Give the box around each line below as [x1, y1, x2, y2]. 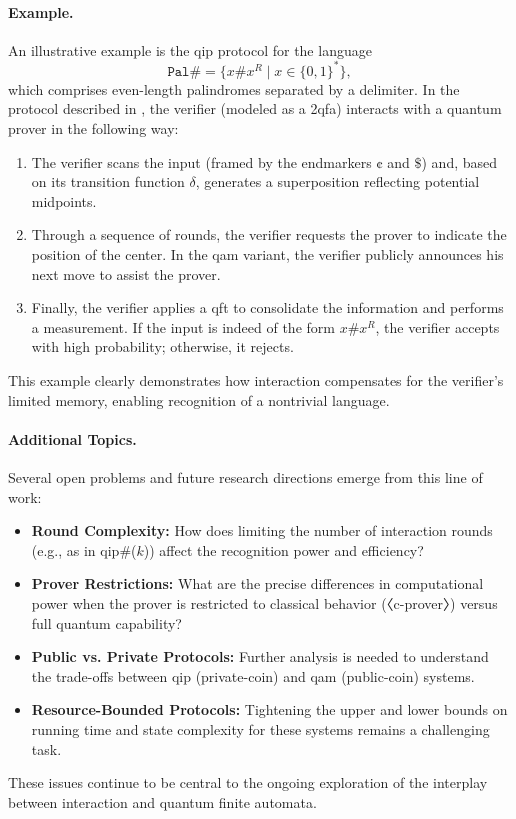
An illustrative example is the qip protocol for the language [8, 39, 372, 60]
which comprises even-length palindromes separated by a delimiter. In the [8, 78, 460, 99]
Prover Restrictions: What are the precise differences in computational [31, 573, 484, 594]
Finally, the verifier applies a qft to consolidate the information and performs [31, 297, 504, 318]
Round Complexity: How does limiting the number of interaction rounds [31, 520, 493, 541]
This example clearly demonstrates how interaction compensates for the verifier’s [8, 370, 504, 391]
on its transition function [31, 171, 185, 192]
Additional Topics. [8, 428, 137, 449]
